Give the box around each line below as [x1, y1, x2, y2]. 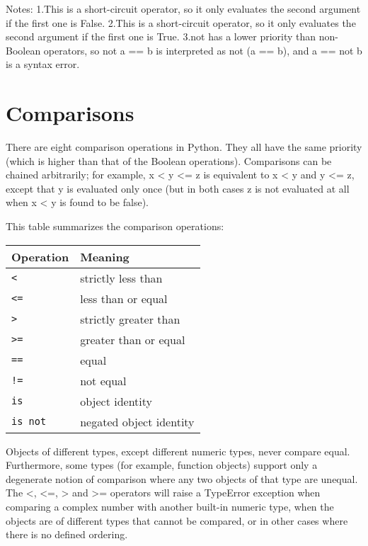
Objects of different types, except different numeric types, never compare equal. [6, 443, 350, 458]
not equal [80, 372, 127, 389]
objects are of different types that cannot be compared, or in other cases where [6, 513, 348, 528]
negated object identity [80, 413, 195, 430]
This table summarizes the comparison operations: [6, 219, 224, 234]
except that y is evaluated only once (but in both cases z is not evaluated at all [6, 181, 350, 195]
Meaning [80, 248, 130, 265]
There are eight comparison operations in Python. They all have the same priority [6, 140, 362, 154]
